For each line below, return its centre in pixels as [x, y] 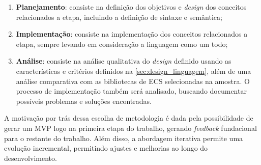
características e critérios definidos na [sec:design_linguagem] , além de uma [134, 71]
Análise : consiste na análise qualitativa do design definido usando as [124, 61]
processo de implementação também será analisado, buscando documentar [131, 91]
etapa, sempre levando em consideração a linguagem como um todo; [122, 44]
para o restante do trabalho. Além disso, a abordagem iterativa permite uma [124, 138]
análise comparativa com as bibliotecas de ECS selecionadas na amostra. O [133, 81]
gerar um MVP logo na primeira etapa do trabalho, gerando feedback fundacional [130, 128]
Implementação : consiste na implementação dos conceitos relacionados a [132, 34]
